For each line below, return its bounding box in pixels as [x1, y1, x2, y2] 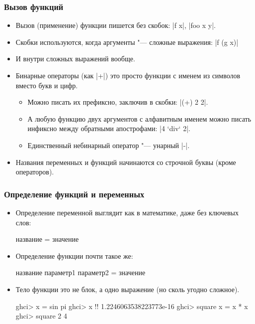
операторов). [15, 166, 54, 177]
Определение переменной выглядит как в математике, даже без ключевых [15, 207, 239, 217]
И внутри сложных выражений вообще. [15, 53, 135, 64]
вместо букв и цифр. [15, 80, 78, 90]
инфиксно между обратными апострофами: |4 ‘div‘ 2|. [27, 123, 190, 134]
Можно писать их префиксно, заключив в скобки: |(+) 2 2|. [27, 97, 208, 107]
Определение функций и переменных [4, 187, 145, 200]
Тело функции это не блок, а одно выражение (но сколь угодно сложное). [15, 284, 240, 294]
